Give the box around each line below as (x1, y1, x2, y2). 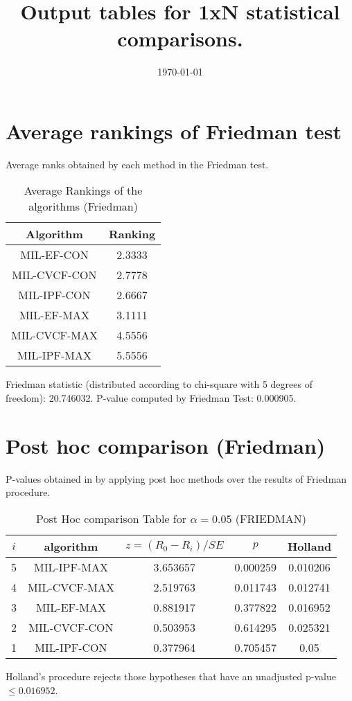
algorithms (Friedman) (28, 198, 138, 215)
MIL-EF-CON (20, 247, 89, 263)
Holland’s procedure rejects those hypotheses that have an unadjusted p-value (6, 668, 336, 683)
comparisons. (117, 24, 243, 53)
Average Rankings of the (24, 182, 143, 199)
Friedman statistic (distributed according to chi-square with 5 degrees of (6, 377, 313, 391)
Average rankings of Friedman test (6, 116, 342, 145)
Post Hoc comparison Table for (36, 510, 187, 526)
